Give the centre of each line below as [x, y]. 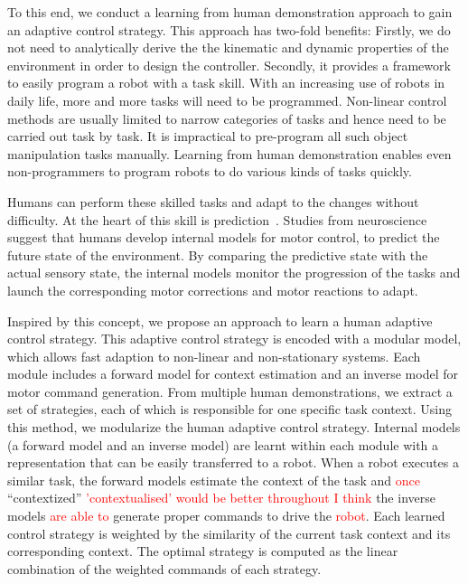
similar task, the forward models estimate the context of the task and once [214, 480]
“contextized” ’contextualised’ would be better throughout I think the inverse [221, 498]
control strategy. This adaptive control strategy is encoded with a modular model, [234, 339]
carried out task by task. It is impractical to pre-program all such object [208, 136]
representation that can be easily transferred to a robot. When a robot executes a [233, 462]
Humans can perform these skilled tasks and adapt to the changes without [213, 201]
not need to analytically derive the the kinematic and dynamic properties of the [228, 47]
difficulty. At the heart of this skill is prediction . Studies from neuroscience [217, 219]
